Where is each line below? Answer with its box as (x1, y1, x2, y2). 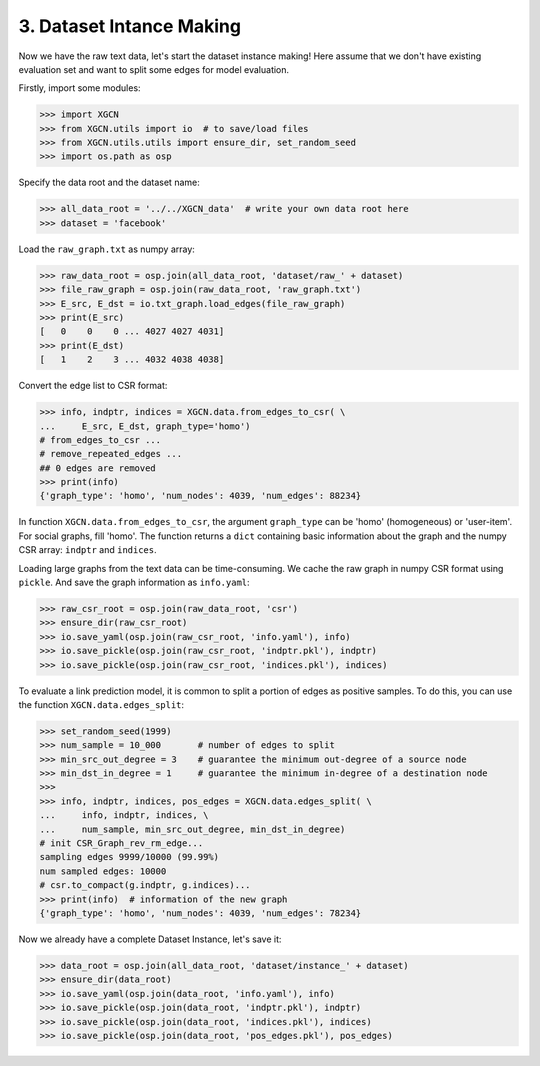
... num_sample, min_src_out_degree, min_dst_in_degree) (39, 823, 346, 835)
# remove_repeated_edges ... (39, 448, 183, 460)
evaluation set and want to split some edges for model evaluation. (18, 63, 290, 75)
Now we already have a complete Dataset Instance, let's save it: (18, 933, 282, 945)
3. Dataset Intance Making (18, 15, 242, 37)
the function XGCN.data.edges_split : (18, 698, 185, 710)
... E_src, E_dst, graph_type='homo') (39, 420, 251, 432)
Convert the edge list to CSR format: (18, 380, 168, 392)
